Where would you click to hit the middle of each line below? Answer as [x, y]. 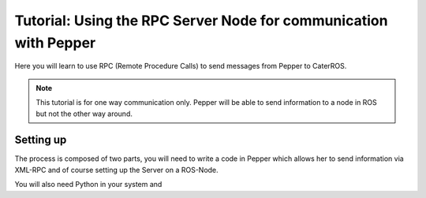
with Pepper [55, 43]
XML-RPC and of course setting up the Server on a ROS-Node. [116, 170]
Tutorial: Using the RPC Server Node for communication [201, 21]
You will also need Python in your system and [88, 185]
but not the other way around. [84, 114]
